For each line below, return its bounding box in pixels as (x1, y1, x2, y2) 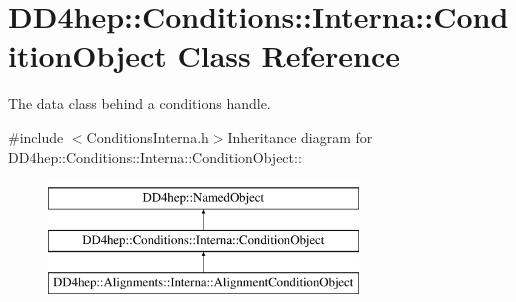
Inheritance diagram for (227, 126, 373, 147)
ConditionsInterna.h (86, 126, 209, 147)
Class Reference (177, 35, 400, 76)
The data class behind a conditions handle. (8, 93, 271, 114)
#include (8, 126, 64, 147)
